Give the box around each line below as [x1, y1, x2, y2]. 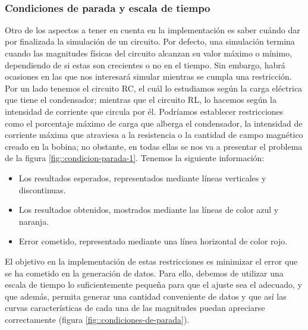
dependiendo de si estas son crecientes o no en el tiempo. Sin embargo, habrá [5, 58, 285, 71]
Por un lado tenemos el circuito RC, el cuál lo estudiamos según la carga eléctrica [5, 81, 303, 94]
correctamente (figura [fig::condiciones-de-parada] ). [5, 313, 190, 325]
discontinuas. [18, 183, 66, 196]
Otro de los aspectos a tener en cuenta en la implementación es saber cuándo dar [5, 23, 300, 36]
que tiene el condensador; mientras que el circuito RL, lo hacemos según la [5, 93, 276, 106]
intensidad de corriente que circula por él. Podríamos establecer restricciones [5, 105, 284, 117]
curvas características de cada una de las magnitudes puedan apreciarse [5, 301, 265, 314]
